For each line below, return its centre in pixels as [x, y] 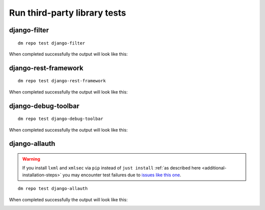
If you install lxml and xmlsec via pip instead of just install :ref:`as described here [112, 168]
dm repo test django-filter [52, 43]
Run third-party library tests [67, 13]
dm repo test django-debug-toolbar [61, 119]
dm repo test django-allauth [53, 189]
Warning [31, 159]
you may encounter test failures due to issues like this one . [122, 175]
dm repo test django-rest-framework [62, 81]
